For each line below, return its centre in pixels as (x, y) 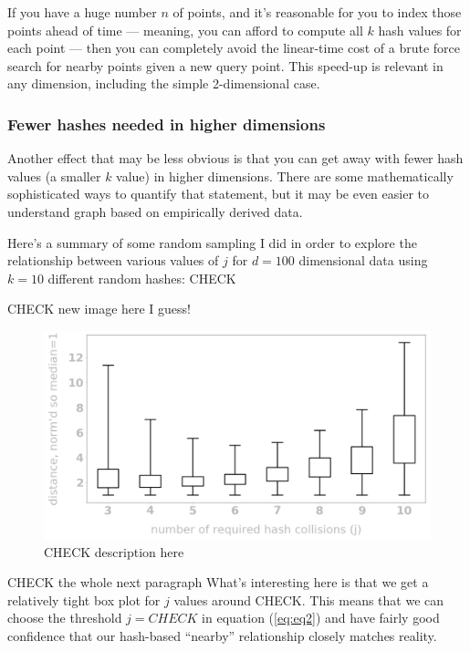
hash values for (420, 30)
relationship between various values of (113, 260)
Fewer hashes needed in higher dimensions (167, 124)
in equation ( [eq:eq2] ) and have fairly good (321, 618)
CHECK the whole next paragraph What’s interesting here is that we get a (218, 582)
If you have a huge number (82, 12)
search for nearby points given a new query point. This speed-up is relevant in (225, 65)
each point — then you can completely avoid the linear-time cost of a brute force (234, 48)
